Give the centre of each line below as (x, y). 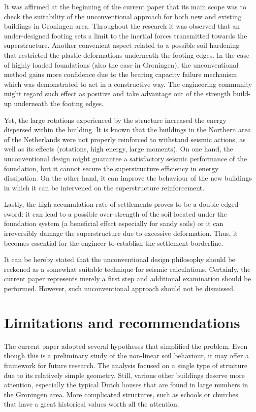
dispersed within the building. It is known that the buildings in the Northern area (128, 130)
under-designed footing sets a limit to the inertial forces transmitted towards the (126, 35)
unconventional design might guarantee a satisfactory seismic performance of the (126, 158)
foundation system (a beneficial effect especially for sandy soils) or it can (114, 223)
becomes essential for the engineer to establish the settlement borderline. (114, 243)
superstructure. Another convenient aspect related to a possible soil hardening (122, 45)
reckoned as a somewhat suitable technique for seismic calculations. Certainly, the (127, 269)
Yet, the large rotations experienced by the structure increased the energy (115, 120)
